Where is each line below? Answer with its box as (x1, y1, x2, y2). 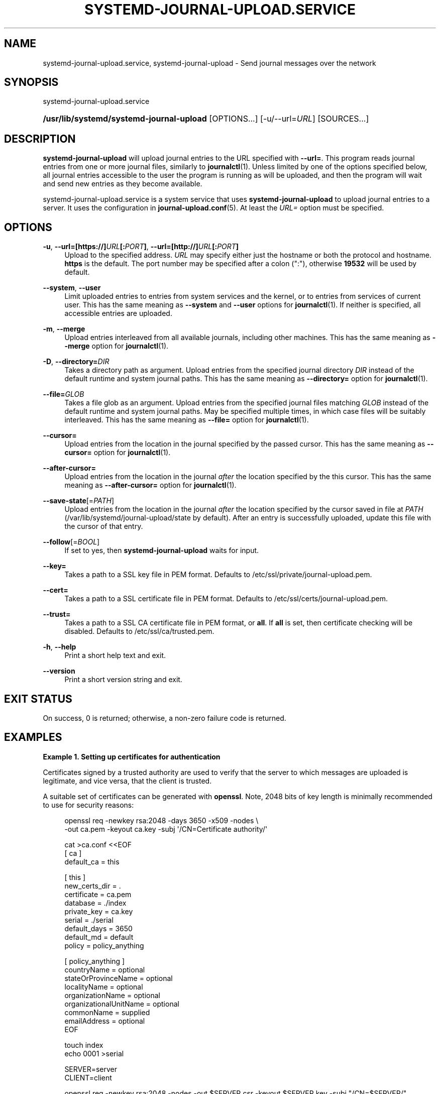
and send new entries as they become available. (43, 179, 202, 188)
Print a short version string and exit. (64, 675, 182, 684)
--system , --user (43, 283, 101, 292)
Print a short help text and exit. (64, 651, 166, 660)
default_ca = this (64, 857, 120, 866)
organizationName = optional (64, 991, 160, 1000)
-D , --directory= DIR (43, 357, 109, 366)
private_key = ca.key (64, 907, 133, 916)
